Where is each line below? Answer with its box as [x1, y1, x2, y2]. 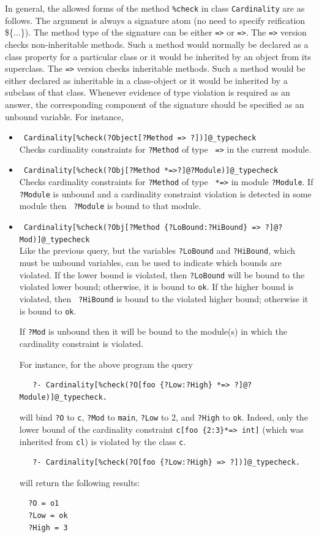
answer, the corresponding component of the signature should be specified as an [5, 97, 304, 110]
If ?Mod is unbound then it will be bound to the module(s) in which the [19, 325, 287, 338]
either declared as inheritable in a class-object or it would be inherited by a [5, 74, 288, 86]
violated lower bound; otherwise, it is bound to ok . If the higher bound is [19, 280, 294, 293]
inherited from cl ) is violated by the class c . [19, 435, 186, 447]
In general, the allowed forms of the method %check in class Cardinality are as [5, 2, 305, 14]
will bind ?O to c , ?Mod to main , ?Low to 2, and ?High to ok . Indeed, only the [19, 411, 308, 424]
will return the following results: [19, 476, 140, 489]
